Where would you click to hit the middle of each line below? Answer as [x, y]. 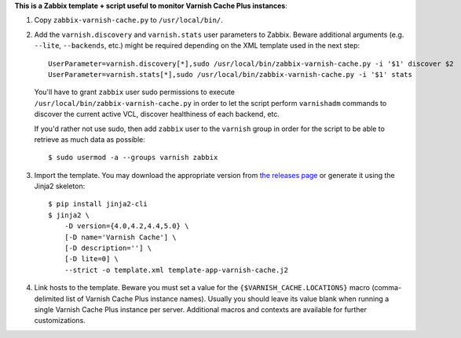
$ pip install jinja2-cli [98, 204]
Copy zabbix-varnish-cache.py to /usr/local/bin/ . [128, 20]
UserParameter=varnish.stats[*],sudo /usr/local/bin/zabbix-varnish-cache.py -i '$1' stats [230, 74]
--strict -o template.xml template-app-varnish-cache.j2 [176, 270]
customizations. [60, 321]
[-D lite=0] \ [91, 259]
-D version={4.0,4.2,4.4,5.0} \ [126, 226]
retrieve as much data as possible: [90, 139]
